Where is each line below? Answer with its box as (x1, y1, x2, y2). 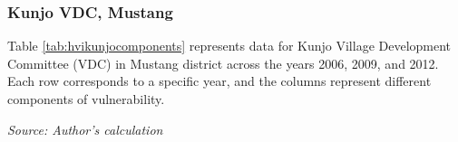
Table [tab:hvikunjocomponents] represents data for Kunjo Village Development (7, 36, 452, 55)
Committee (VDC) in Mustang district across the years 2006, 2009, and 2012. (7, 53, 439, 72)
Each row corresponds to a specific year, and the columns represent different (7, 71, 432, 90)
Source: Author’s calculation (7, 119, 163, 138)
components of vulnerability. (7, 90, 165, 108)
